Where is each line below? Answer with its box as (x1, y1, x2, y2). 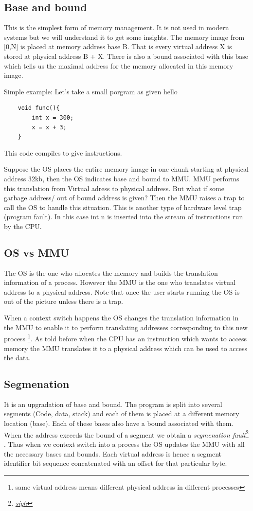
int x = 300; (32, 114, 74, 121)
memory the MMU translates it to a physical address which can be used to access (4, 343, 247, 353)
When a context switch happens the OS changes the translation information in (4, 313, 239, 323)
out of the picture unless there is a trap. (4, 296, 123, 306)
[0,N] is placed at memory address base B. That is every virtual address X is (4, 41, 232, 52)
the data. (4, 352, 31, 363)
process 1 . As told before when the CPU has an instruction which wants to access (4, 332, 247, 343)
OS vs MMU (4, 245, 70, 260)
